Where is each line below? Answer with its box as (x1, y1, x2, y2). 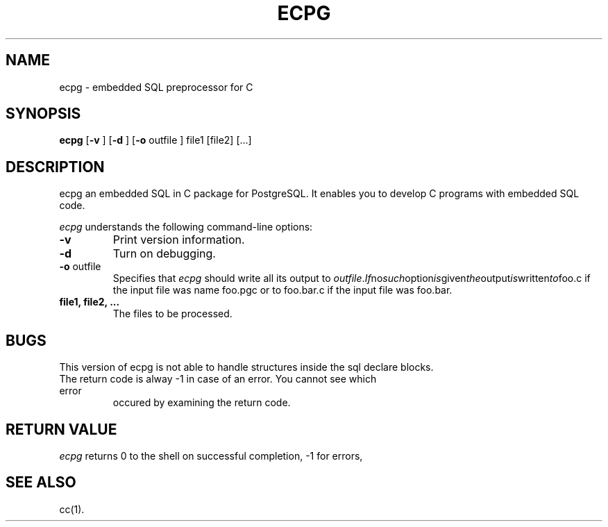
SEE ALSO (6, 474, 76, 492)
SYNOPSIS (6, 105, 81, 123)
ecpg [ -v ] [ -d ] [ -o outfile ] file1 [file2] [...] (59, 134, 252, 147)
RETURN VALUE (6, 420, 117, 438)
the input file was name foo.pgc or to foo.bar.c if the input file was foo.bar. (112, 284, 453, 296)
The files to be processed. (112, 308, 233, 320)
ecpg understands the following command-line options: (59, 221, 313, 233)
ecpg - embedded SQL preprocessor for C (59, 81, 253, 93)
